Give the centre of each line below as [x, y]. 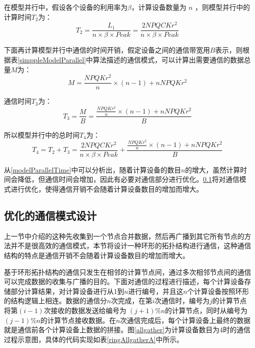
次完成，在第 [132, 301]
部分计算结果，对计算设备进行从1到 [67, 291]
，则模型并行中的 [222, 7]
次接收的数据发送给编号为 [85, 310]
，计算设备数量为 [159, 7]
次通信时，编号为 [182, 301]
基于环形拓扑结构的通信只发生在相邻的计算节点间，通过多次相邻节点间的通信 [127, 272]
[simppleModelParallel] [52, 59]
